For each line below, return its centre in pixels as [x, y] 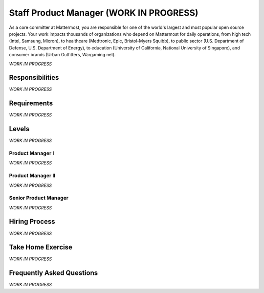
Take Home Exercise [41, 247]
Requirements [31, 103]
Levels [19, 129]
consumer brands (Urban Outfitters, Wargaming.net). [62, 55]
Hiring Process [32, 222]
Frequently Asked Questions [54, 273]
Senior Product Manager [39, 198]
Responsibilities [34, 78]
